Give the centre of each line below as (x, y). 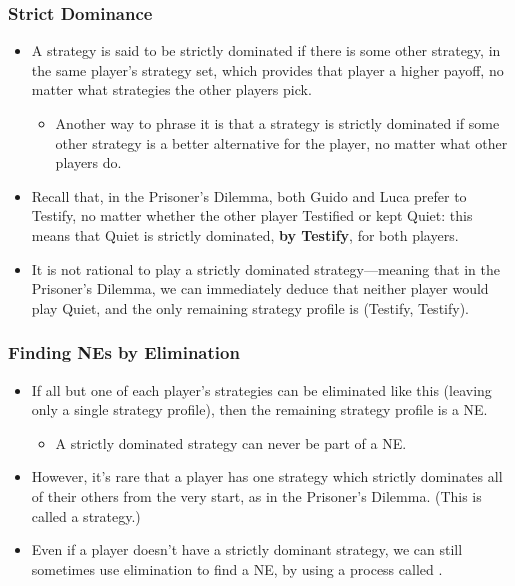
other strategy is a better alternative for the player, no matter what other (281, 142)
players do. (88, 162)
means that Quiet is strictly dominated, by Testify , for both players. (245, 234)
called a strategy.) (86, 515)
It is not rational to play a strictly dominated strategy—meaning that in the (265, 268)
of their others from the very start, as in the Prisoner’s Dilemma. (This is (256, 495)
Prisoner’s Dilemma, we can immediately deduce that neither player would (260, 288)
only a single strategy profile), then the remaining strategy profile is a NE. (259, 409)
